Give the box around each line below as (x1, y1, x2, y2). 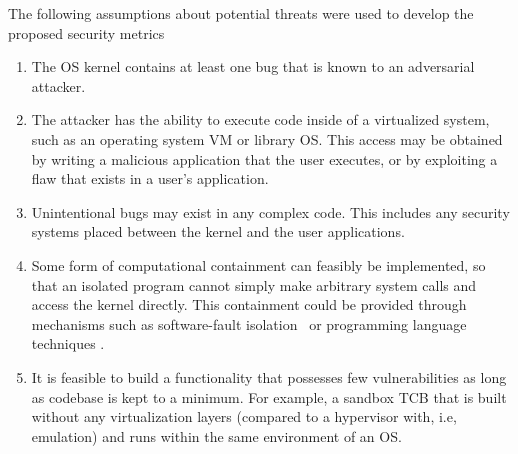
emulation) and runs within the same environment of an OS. (31, 425, 402, 446)
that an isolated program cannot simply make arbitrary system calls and (31, 274, 477, 295)
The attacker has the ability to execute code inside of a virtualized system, (31, 109, 490, 130)
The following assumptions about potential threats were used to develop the (8, 3, 474, 23)
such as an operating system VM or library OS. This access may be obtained (31, 128, 503, 149)
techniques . (31, 333, 105, 354)
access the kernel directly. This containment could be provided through (31, 294, 467, 315)
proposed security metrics (8, 22, 165, 43)
